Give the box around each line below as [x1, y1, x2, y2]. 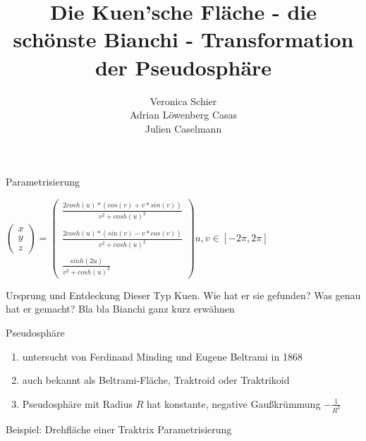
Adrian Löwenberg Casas [129, 107, 238, 122]
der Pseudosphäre [94, 52, 272, 81]
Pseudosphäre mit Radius [22, 396, 133, 411]
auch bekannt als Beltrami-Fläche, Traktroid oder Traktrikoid [22, 373, 290, 387]
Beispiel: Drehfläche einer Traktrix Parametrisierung [6, 421, 232, 436]
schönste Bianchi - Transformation [13, 25, 354, 54]
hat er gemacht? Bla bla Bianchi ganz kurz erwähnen [6, 301, 235, 316]
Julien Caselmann [145, 121, 222, 135]
